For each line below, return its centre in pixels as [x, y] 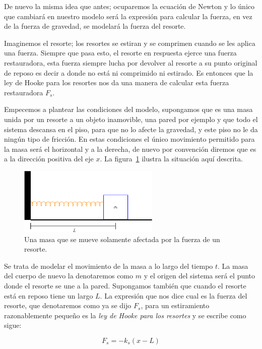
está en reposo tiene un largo [49, 295]
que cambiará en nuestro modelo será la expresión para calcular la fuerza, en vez [128, 16]
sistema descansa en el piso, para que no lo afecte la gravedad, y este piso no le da [131, 129]
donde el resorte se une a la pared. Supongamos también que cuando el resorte [125, 285]
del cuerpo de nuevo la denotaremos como [69, 276]
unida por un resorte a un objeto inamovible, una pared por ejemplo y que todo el [131, 119]
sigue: [13, 325]
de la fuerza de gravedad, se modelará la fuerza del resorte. [95, 26]
